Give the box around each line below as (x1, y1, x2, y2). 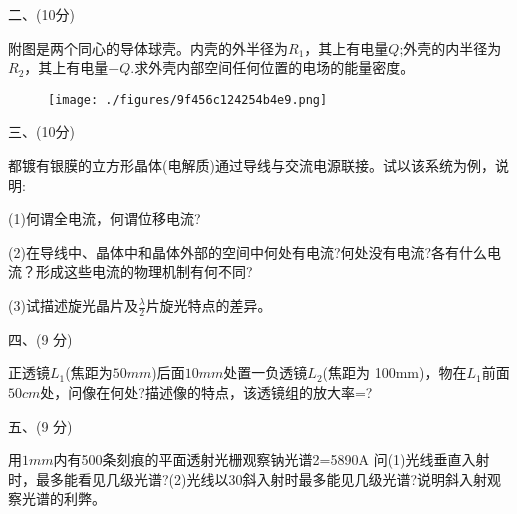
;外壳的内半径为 (399, 37, 502, 58)
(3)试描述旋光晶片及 (8, 295, 138, 315)
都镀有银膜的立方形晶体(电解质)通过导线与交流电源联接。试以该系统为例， (8, 155, 495, 176)
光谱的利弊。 (21, 488, 106, 509)
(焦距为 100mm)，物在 (322, 362, 467, 383)
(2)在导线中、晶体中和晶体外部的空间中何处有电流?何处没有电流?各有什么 (8, 241, 488, 262)
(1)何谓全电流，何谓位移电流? (8, 208, 201, 229)
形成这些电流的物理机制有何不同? (35, 261, 253, 282)
